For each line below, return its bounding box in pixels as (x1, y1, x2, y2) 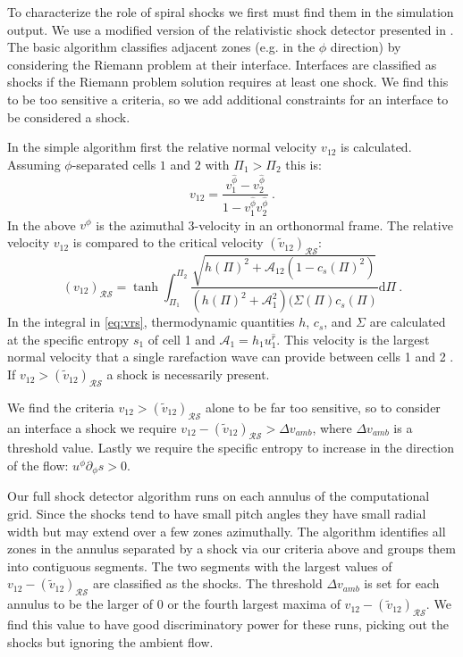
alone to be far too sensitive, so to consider (205, 397, 441, 416)
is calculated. (341, 137, 412, 156)
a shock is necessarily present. (106, 365, 270, 384)
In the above (7, 215, 76, 234)
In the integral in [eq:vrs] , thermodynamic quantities (7, 312, 295, 331)
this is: (285, 154, 322, 173)
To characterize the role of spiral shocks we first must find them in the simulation (7, 3, 454, 21)
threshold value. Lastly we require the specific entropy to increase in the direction (7, 438, 455, 457)
